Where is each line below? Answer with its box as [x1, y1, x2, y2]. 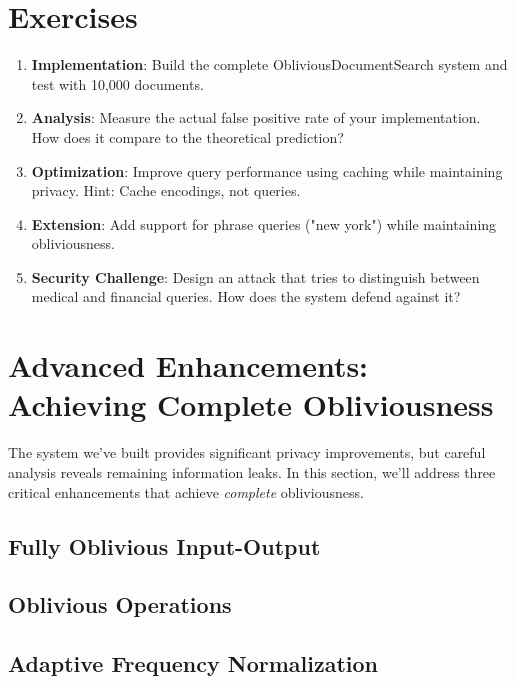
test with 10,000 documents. [31, 73, 204, 94]
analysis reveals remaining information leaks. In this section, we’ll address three [8, 461, 496, 482]
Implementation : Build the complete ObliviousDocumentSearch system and [31, 54, 508, 75]
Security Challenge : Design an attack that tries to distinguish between [31, 266, 480, 287]
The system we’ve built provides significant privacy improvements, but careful [8, 442, 486, 463]
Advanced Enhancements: [8, 345, 369, 386]
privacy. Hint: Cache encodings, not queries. [31, 180, 301, 201]
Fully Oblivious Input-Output [8, 530, 321, 561]
